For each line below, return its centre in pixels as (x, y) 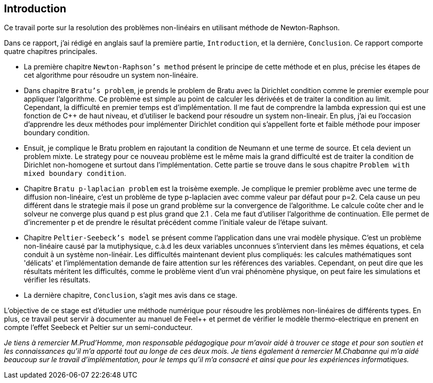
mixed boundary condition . (75, 173)
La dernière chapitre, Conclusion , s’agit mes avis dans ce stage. (131, 295)
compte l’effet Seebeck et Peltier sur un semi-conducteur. (98, 328)
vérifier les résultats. (57, 280)
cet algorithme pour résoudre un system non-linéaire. (111, 75)
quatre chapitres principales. (51, 52)
